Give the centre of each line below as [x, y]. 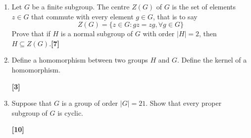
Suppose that [32, 103]
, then [208, 34]
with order [159, 34]
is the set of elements [204, 6]
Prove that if [31, 34]
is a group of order [90, 103]
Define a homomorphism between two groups [80, 60]
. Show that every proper [184, 103]
